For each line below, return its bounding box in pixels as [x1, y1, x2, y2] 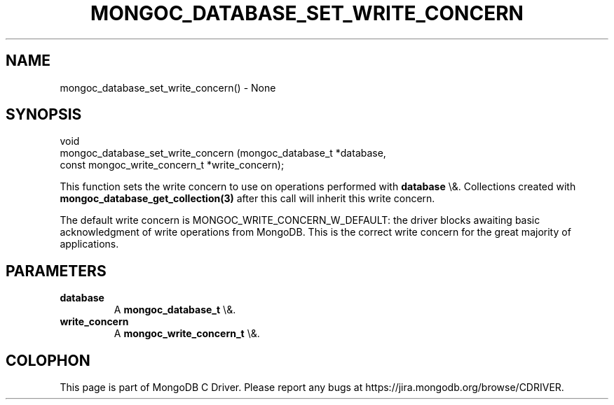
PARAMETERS [6, 262, 107, 280]
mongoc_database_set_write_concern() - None [60, 81, 276, 94]
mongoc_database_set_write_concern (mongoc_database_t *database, [60, 147, 386, 159]
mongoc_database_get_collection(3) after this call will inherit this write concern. [60, 192, 435, 205]
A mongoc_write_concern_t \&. [114, 327, 260, 340]
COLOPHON [6, 351, 90, 369]
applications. [60, 238, 119, 250]
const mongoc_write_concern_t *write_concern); [60, 159, 285, 171]
